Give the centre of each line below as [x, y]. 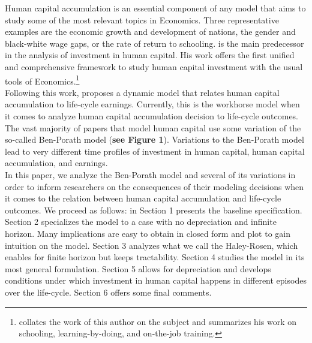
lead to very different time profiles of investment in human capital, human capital [155, 151]
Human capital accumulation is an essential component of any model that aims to [155, 8]
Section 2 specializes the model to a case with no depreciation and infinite [141, 222]
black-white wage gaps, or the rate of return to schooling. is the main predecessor [154, 43]
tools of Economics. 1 [42, 80]
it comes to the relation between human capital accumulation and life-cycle [143, 198]
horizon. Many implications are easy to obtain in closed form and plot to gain [148, 233]
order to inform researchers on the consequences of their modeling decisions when [154, 186]
